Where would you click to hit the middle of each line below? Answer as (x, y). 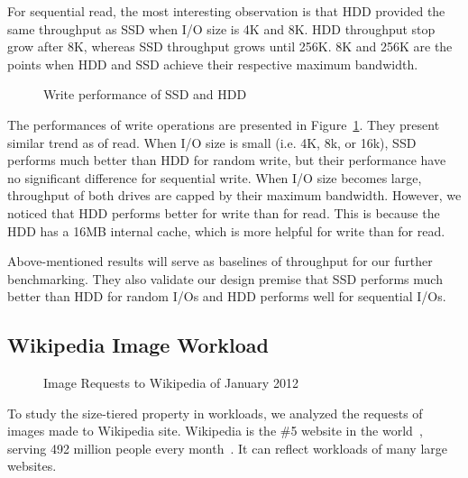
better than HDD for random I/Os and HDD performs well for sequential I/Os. (227, 296)
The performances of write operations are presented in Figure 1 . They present (224, 124)
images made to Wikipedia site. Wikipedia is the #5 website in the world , (215, 431)
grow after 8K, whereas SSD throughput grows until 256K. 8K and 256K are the (230, 46)
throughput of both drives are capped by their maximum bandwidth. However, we (234, 195)
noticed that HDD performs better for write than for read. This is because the (224, 212)
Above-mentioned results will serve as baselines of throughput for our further (220, 261)
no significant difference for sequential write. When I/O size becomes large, (215, 177)
